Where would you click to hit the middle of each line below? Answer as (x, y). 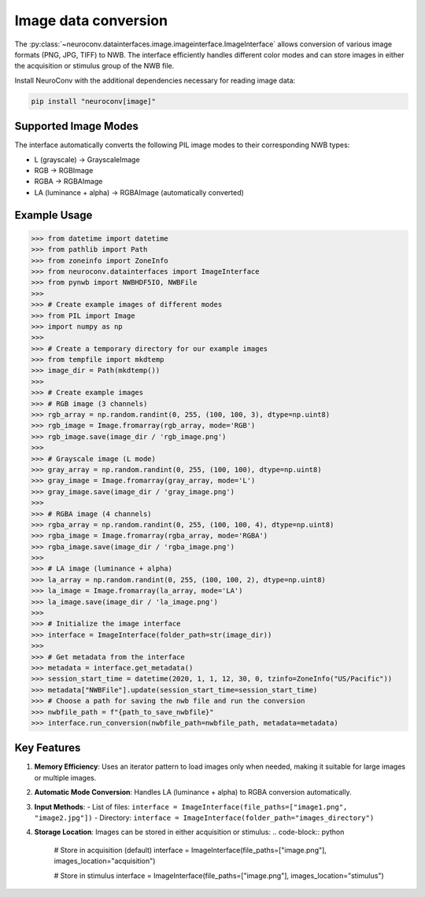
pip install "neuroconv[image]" (94, 101)
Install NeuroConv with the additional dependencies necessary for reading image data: (155, 80)
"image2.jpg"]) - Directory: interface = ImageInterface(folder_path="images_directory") (204, 818)
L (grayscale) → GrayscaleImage (87, 159)
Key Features (48, 748)
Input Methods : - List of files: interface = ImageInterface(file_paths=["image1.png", (191, 807)
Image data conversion (91, 20)
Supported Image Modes (77, 126)
